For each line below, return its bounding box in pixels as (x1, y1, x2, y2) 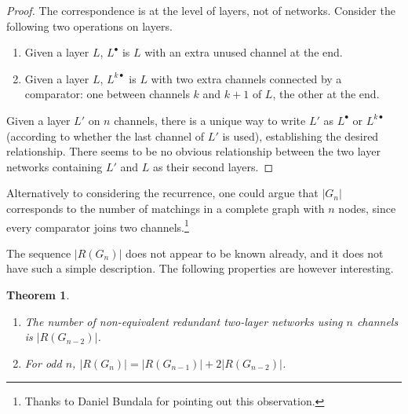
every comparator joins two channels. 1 (6, 216, 189, 235)
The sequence (6, 244, 71, 261)
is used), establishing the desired (222, 127, 379, 144)
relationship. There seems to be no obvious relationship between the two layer (6, 143, 381, 159)
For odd (24, 354, 62, 371)
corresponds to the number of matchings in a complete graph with (6, 200, 325, 216)
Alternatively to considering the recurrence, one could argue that (6, 185, 319, 201)
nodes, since (338, 200, 396, 216)
